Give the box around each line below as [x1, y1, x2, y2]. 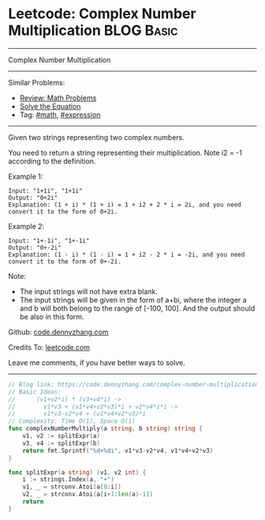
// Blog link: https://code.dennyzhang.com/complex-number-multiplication [8, 380, 259, 388]
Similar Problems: [8, 77, 65, 87]
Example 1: [8, 171, 43, 181]
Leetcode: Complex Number [8, 5, 196, 23]
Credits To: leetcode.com [8, 342, 91, 352]
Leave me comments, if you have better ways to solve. [8, 357, 185, 367]
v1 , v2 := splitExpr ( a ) [22, 432, 101, 440]
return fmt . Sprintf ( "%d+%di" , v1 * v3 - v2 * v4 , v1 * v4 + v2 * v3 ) [22, 447, 214, 454]
